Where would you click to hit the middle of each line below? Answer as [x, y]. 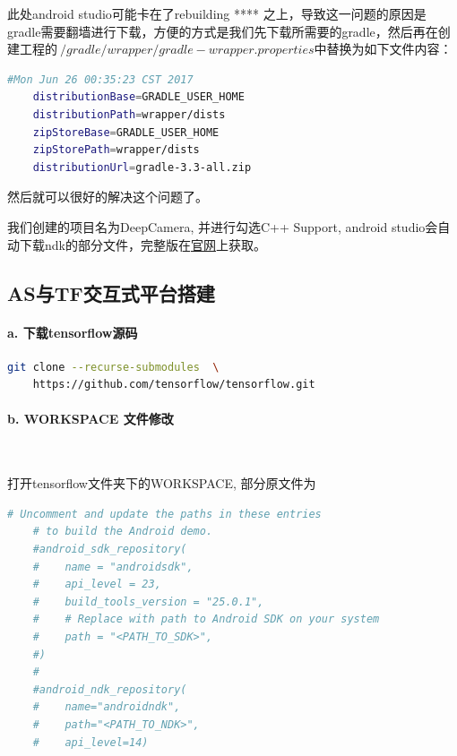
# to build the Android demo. [123, 532]
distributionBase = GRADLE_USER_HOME [138, 97]
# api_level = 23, [97, 584]
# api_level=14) [91, 742]
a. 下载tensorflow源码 [73, 332]
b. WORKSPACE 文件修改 [91, 419]
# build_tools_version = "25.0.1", [148, 601]
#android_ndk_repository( [110, 689]
